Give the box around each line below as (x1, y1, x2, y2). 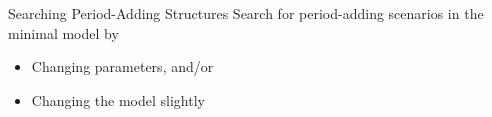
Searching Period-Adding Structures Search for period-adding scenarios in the (8, 3, 484, 23)
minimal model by (8, 22, 119, 43)
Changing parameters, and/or (31, 56, 214, 77)
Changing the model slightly (31, 89, 205, 110)
